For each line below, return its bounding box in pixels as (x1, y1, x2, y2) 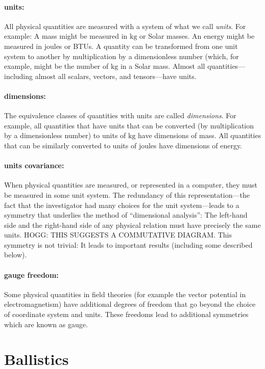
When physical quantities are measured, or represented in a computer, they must (4, 179, 258, 190)
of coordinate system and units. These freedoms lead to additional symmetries (4, 309, 249, 320)
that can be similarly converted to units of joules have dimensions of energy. (4, 140, 243, 150)
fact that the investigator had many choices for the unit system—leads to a (4, 199, 239, 210)
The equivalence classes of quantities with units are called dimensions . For (4, 110, 236, 121)
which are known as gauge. (4, 319, 88, 329)
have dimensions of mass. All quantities (138, 130, 261, 141)
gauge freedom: (4, 269, 59, 280)
